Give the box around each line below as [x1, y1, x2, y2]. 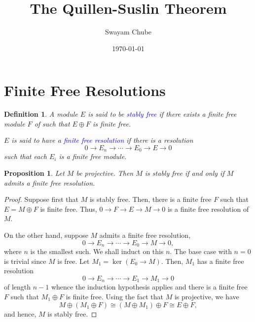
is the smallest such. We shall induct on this [30, 246, 164, 257]
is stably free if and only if [145, 168, 224, 178]
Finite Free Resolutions [4, 80, 166, 100]
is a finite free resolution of [167, 203, 249, 214]
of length [4, 282, 31, 292]
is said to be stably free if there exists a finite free [88, 109, 237, 119]
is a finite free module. [59, 151, 127, 161]
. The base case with [170, 246, 232, 257]
